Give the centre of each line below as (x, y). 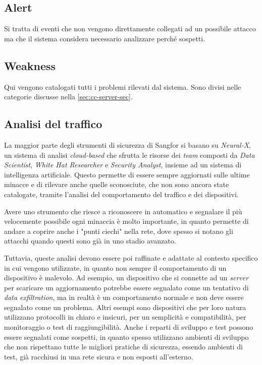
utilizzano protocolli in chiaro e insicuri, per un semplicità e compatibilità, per (125, 317)
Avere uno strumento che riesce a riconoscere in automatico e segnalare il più (123, 211)
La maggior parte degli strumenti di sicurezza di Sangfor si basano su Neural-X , (127, 144)
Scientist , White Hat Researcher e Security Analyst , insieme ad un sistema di (123, 165)
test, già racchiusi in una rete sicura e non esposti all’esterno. (99, 356)
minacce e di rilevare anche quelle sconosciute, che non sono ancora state (117, 184)
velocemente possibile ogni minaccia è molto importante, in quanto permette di (126, 221)
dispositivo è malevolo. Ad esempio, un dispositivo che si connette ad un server (126, 278)
